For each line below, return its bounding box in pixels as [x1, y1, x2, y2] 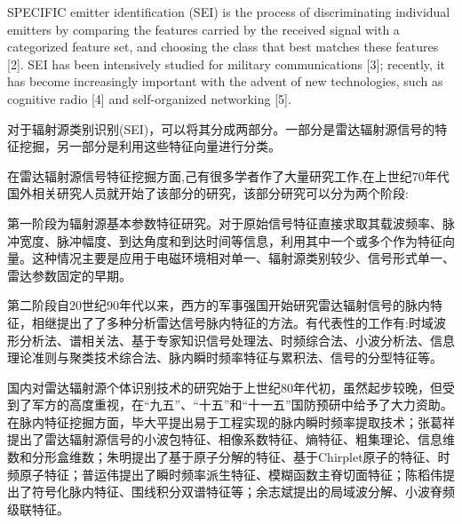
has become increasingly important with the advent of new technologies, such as [7, 72, 443, 91]
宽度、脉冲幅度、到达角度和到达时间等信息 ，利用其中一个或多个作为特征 [19, 231, 442, 250]
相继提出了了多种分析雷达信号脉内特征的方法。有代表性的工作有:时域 [31, 313, 434, 331]
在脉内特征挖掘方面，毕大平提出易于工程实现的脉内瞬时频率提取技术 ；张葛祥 [7, 412, 455, 431]
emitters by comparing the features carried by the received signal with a [7, 20, 400, 38]
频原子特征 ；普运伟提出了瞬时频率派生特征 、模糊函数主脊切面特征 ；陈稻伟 [7, 464, 442, 483]
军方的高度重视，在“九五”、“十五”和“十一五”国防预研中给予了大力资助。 [31, 395, 453, 414]
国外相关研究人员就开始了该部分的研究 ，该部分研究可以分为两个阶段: [7, 184, 409, 202]
